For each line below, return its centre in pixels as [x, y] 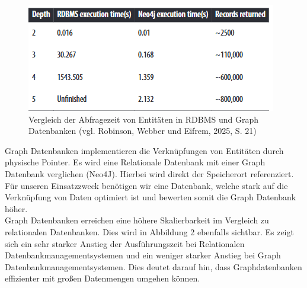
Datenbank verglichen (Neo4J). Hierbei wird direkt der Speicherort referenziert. [149, 173]
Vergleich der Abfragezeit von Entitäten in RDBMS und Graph [144, 119]
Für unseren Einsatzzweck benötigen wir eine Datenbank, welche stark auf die [146, 185]
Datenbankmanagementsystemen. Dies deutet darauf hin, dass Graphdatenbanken [153, 266]
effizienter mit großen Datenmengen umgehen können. [103, 278]
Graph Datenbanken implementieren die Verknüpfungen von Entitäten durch [144, 150]
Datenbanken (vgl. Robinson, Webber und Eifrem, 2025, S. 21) [143, 131]
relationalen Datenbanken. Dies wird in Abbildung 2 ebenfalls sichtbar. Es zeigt [149, 231]
